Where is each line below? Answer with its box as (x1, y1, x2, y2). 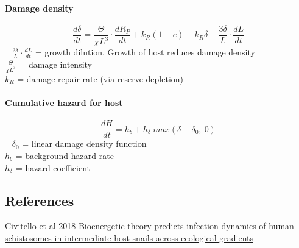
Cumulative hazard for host (5, 96, 123, 109)
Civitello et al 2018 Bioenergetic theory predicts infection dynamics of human (5, 219, 294, 232)
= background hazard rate (15, 149, 114, 161)
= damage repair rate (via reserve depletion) (17, 72, 184, 85)
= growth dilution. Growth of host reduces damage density (35, 46, 255, 58)
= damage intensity (19, 58, 92, 71)
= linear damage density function (22, 137, 147, 150)
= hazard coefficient (15, 161, 91, 174)
